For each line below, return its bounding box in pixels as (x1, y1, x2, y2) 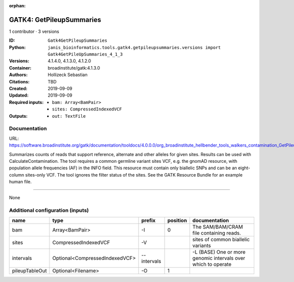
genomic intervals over (192, 255, 245, 261)
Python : (9, 44, 26, 50)
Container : (9, 65, 32, 71)
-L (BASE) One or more (192, 248, 246, 255)
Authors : (9, 72, 28, 78)
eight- (238, 165, 250, 171)
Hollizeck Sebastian (48, 72, 88, 78)
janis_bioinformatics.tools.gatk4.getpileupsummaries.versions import (48, 45, 221, 50)
